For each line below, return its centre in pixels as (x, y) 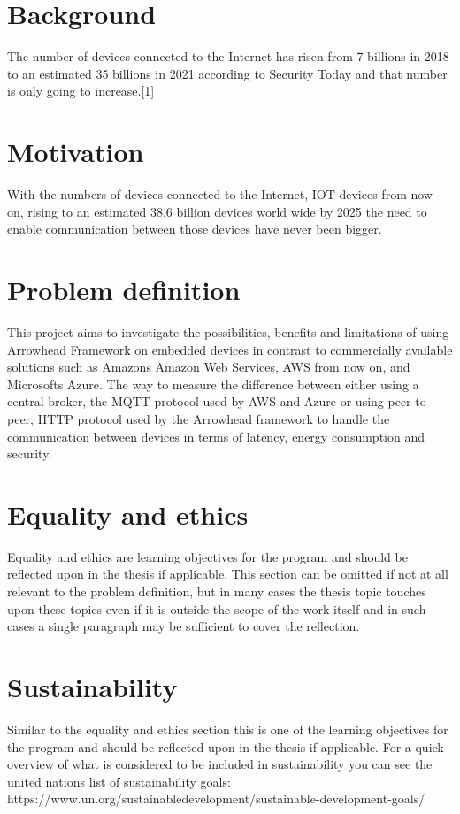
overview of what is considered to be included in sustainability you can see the (220, 764)
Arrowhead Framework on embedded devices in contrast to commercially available (230, 349)
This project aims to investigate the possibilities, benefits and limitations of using (228, 331)
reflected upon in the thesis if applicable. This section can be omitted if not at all (228, 574)
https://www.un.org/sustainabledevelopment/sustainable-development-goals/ (216, 799)
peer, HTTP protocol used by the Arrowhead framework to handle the (199, 418)
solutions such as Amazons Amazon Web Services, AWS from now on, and (209, 367)
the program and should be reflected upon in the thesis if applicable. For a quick (226, 746)
